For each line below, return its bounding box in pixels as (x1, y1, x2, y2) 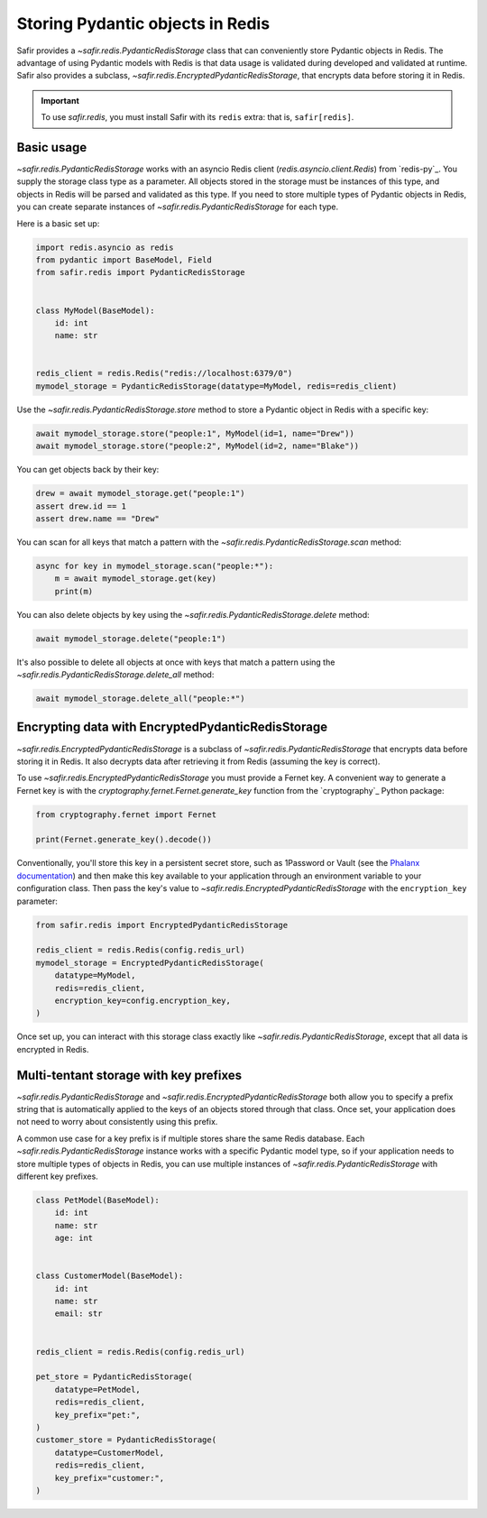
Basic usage (16, 140, 87, 155)
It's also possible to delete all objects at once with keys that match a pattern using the (16, 657, 335, 667)
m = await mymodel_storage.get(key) (54, 574, 216, 584)
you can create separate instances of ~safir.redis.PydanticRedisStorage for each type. (16, 201, 339, 212)
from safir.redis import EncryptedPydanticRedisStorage (35, 920, 289, 930)
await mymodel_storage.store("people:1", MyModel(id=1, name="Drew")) (35, 428, 355, 438)
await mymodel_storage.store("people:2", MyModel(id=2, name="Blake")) (35, 441, 360, 451)
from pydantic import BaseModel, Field (35, 254, 212, 265)
